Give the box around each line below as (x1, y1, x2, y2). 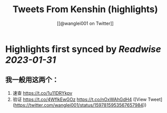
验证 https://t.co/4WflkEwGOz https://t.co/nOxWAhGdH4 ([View (12, 96, 147, 102)
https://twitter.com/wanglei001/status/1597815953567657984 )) (14, 102, 147, 108)
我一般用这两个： (5, 76, 59, 84)
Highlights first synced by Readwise (5, 43, 161, 55)
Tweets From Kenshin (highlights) (12, 4, 158, 15)
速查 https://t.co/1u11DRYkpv (12, 90, 73, 96)
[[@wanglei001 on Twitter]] (56, 20, 114, 26)
